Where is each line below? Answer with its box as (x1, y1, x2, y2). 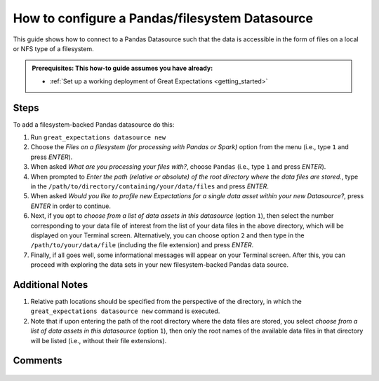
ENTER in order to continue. (30, 202, 112, 210)
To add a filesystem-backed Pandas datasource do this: (13, 120, 175, 129)
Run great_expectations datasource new (30, 133, 166, 141)
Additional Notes (13, 279, 88, 291)
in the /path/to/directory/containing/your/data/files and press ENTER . (30, 182, 270, 190)
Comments (13, 354, 62, 367)
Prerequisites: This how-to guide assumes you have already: (32, 64, 213, 73)
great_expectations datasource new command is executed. (30, 307, 220, 315)
